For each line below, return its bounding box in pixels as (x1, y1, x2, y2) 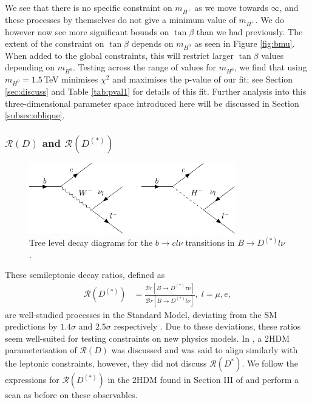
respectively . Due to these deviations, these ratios (114, 320, 301, 333)
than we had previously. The (196, 25, 303, 38)
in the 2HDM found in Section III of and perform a (107, 373, 299, 385)
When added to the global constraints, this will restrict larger (5, 49, 234, 61)
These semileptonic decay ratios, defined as (5, 268, 165, 281)
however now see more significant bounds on (5, 25, 169, 38)
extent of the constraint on (5, 37, 104, 50)
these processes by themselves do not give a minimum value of (5, 13, 236, 25)
